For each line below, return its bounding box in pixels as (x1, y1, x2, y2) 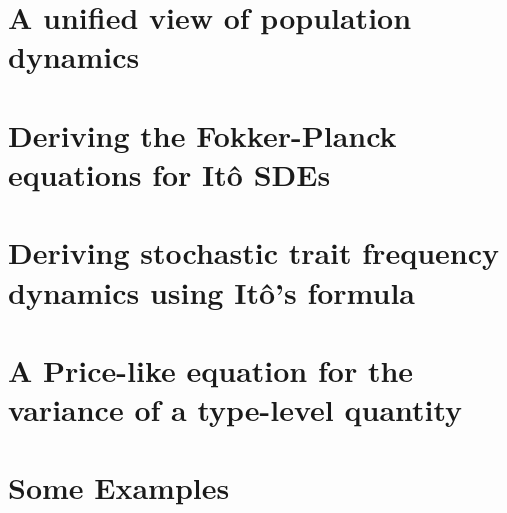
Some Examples (8, 467, 230, 508)
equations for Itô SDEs (8, 153, 331, 194)
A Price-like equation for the (8, 349, 414, 390)
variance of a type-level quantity (8, 389, 463, 430)
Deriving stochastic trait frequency (8, 232, 499, 273)
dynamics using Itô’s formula (8, 271, 415, 312)
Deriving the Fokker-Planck (8, 114, 397, 155)
